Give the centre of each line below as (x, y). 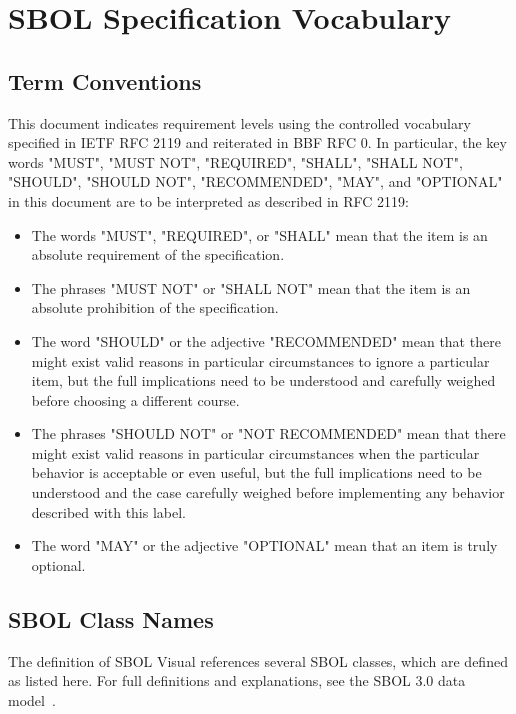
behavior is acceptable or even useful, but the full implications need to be (256, 472)
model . (32, 699)
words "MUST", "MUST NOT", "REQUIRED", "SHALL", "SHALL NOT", (235, 161)
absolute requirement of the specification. (158, 254)
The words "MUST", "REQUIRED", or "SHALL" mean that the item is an (259, 234)
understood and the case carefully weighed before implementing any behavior (268, 492)
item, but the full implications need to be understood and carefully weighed (263, 380)
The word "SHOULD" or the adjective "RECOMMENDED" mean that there (266, 340)
